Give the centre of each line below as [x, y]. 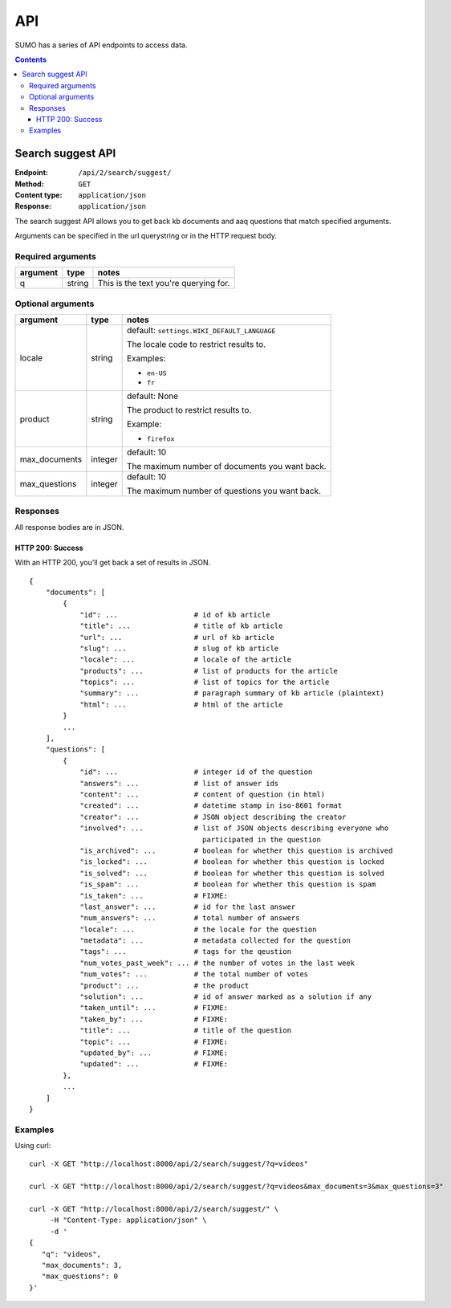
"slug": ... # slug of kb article [179, 648]
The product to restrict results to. [189, 410]
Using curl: [33, 1146]
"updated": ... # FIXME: [154, 1064]
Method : [29, 184]
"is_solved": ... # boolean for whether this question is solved [232, 873]
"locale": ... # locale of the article [186, 660]
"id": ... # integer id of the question [196, 772]
